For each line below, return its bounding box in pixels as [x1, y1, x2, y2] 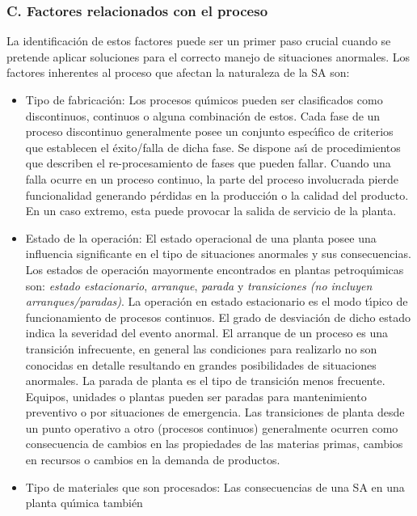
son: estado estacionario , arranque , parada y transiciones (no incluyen [25, 277, 373, 294]
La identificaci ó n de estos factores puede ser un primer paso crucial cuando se [6, 32, 391, 49]
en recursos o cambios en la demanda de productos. [25, 451, 280, 468]
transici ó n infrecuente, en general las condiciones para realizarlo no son [25, 340, 377, 357]
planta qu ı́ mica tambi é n [25, 494, 143, 511]
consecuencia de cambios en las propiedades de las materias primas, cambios [25, 435, 403, 452]
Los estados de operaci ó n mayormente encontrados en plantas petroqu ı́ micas [25, 260, 404, 277]
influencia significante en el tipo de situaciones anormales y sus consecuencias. [25, 245, 411, 262]
